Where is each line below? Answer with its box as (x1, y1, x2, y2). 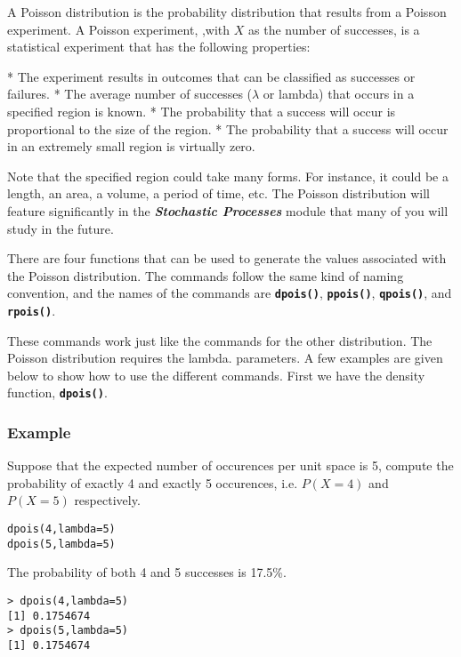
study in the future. (7, 219, 114, 237)
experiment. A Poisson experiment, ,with (7, 20, 230, 38)
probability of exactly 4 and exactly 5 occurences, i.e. (7, 473, 298, 492)
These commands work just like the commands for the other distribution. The (7, 331, 433, 349)
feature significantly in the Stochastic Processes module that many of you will (7, 201, 449, 220)
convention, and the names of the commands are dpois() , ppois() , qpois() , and (7, 284, 452, 302)
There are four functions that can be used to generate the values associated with (7, 249, 447, 268)
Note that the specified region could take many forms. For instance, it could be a (7, 166, 449, 185)
